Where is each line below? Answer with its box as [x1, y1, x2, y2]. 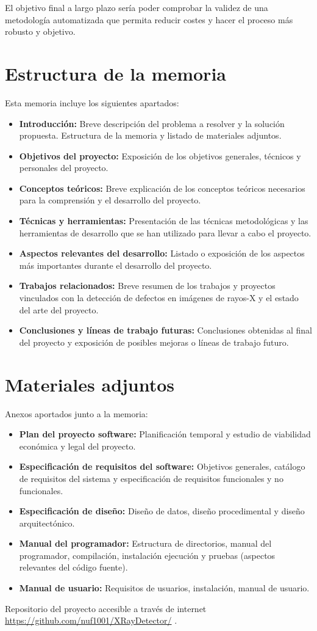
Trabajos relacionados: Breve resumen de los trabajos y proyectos [19, 279, 276, 292]
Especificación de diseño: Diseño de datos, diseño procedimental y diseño [19, 505, 305, 517]
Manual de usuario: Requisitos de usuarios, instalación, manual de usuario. [19, 582, 310, 594]
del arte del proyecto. [19, 303, 99, 316]
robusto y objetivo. [5, 25, 76, 38]
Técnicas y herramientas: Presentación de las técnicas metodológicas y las [19, 214, 308, 227]
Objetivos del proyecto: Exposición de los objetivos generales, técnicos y [19, 149, 301, 162]
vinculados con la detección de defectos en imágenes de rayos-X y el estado [19, 291, 299, 304]
